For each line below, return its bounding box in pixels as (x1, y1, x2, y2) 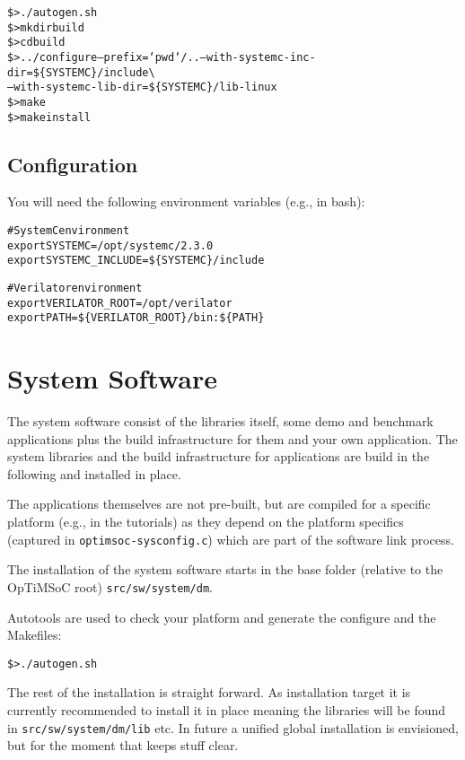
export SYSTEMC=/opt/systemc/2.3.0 (7, 239, 214, 252)
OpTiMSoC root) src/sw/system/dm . (7, 577, 213, 596)
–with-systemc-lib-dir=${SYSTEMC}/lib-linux (7, 81, 277, 94)
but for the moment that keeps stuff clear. (7, 736, 239, 755)
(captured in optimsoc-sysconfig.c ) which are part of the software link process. (7, 529, 454, 548)
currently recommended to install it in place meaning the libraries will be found (7, 701, 446, 720)
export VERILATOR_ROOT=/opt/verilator (7, 296, 232, 310)
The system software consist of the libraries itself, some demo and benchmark (7, 412, 434, 431)
